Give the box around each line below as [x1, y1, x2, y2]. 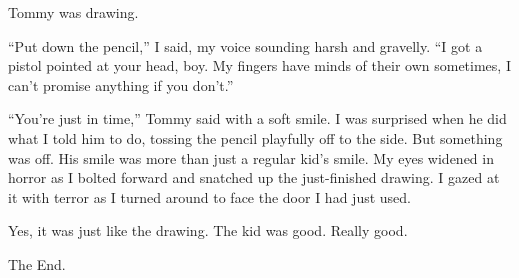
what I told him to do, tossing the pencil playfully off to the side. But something [8, 127, 503, 148]
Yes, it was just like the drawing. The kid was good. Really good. [8, 220, 408, 241]
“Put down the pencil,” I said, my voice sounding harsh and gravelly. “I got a [8, 35, 483, 56]
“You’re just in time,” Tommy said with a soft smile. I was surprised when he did [8, 108, 507, 129]
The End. [8, 253, 66, 274]
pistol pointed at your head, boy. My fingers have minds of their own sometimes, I [8, 55, 511, 76]
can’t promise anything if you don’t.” [8, 74, 234, 95]
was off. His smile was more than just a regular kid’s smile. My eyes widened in [8, 147, 494, 168]
